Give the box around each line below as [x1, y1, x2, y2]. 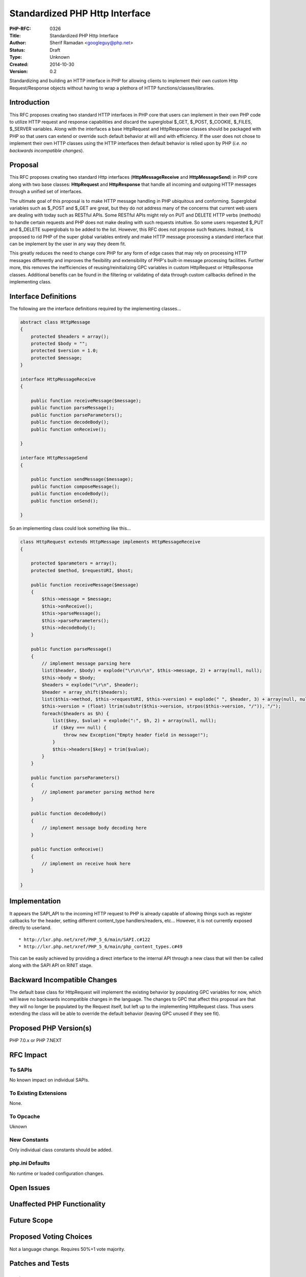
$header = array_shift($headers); [41, 689, 128, 695]
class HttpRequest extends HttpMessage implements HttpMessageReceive [20, 539, 201, 545]
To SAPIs [9, 1066, 33, 1073]
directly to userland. [9, 925, 52, 931]
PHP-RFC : [9, 26, 32, 32]
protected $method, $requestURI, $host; [31, 567, 134, 573]
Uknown [9, 1124, 28, 1130]
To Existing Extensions [9, 1090, 67, 1097]
